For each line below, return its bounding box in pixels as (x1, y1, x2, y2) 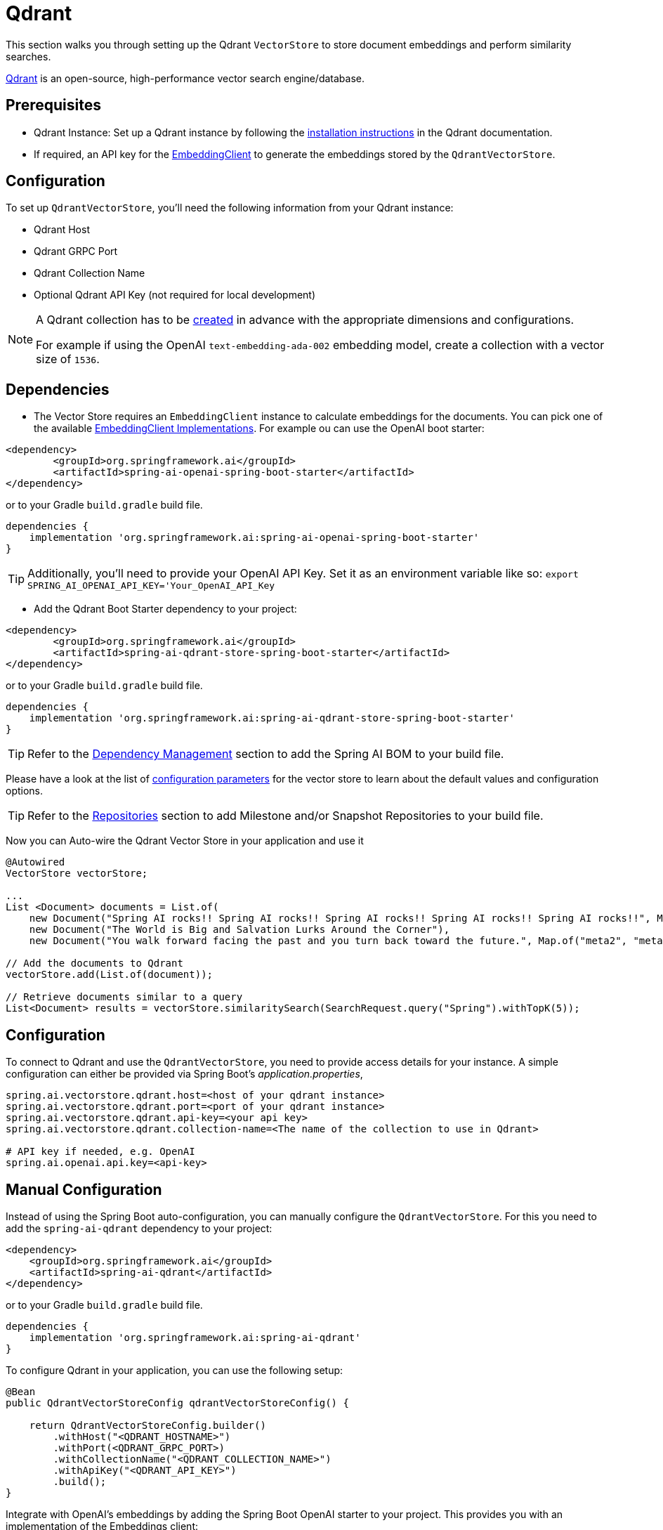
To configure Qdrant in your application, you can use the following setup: (6, 1364, 343, 1376)
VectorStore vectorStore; (6, 868, 148, 880)
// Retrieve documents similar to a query (6, 991, 243, 1003)
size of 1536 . (36, 352, 100, 367)
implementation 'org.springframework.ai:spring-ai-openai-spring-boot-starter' (29, 532, 480, 544)
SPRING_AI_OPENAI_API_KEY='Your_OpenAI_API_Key (27, 580, 275, 591)
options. (6, 785, 44, 797)
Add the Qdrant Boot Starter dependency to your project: (34, 603, 297, 615)
